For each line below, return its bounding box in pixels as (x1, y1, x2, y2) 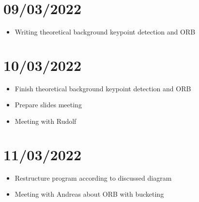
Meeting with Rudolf (15, 116, 77, 126)
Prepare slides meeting (15, 100, 82, 110)
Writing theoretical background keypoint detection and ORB (15, 27, 196, 37)
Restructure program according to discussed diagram (15, 172, 172, 183)
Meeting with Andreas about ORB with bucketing (15, 189, 164, 199)
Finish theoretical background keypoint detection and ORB (15, 83, 191, 93)
